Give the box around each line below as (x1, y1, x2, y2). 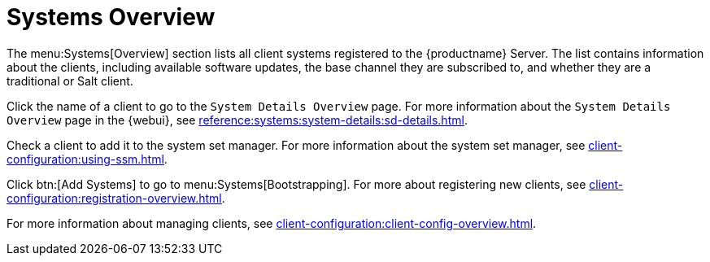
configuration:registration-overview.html (7, 190, 222, 205)
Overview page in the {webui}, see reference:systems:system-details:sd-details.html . (7, 112, 468, 127)
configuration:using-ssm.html (7, 151, 164, 166)
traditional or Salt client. (7, 73, 133, 88)
